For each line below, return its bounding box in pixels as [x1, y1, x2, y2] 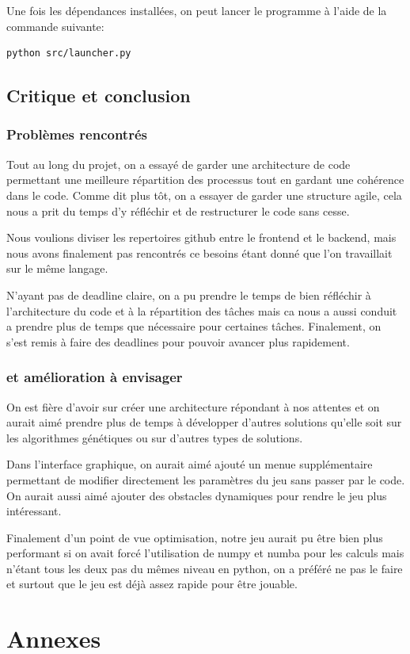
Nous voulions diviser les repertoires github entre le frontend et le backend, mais [6, 229, 397, 246]
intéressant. [6, 503, 62, 519]
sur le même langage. [6, 260, 108, 277]
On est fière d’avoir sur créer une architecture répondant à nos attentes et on [6, 398, 380, 415]
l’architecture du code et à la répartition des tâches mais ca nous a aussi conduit [6, 302, 397, 319]
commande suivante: [6, 17, 104, 34]
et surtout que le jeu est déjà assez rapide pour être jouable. [6, 576, 298, 592]
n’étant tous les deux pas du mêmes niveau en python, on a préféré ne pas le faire [6, 560, 403, 576]
